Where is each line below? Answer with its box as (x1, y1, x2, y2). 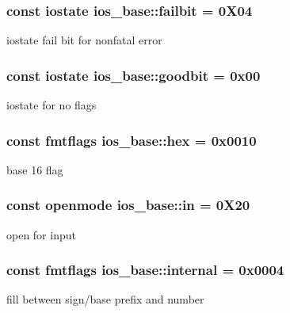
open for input (6, 226, 76, 242)
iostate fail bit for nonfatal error (6, 32, 162, 48)
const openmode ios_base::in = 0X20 (6, 195, 250, 215)
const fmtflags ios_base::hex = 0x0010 (6, 130, 257, 150)
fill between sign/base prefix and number (6, 291, 204, 307)
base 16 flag (6, 161, 63, 177)
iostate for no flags (6, 97, 97, 113)
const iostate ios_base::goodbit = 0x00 (6, 65, 261, 85)
